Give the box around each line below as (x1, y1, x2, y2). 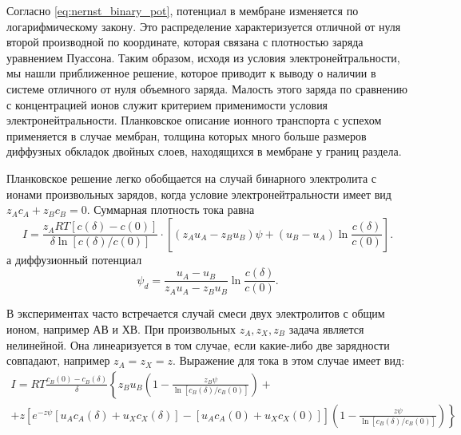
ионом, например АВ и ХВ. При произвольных (6, 320, 236, 337)
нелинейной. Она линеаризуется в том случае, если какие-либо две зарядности (6, 336, 390, 353)
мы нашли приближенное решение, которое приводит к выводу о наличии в (6, 65, 376, 81)
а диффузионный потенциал (6, 251, 142, 267)
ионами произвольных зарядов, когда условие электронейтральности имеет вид (6, 185, 391, 202)
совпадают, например (6, 352, 110, 369)
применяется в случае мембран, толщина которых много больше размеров (6, 127, 367, 144)
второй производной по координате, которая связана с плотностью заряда (6, 34, 364, 50)
